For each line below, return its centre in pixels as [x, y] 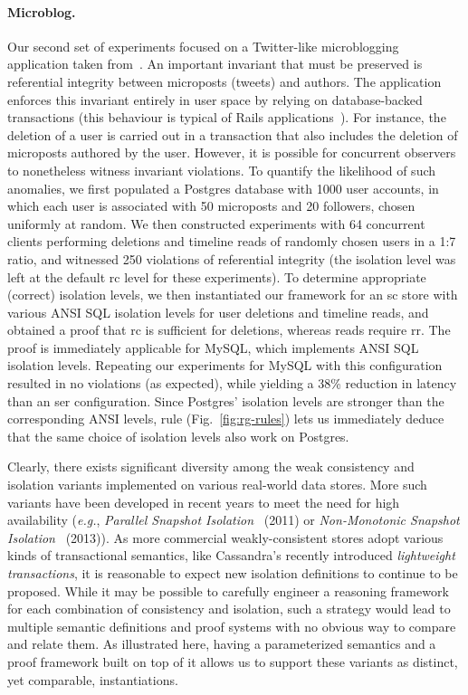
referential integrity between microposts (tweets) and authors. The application [224, 81]
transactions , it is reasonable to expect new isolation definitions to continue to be [233, 573]
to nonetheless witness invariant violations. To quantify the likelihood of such [222, 170]
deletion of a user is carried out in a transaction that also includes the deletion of [233, 134]
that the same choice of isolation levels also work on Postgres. [178, 436]
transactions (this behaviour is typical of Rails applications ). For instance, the [227, 117]
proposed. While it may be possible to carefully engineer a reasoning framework [228, 590]
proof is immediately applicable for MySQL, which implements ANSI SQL [213, 347]
